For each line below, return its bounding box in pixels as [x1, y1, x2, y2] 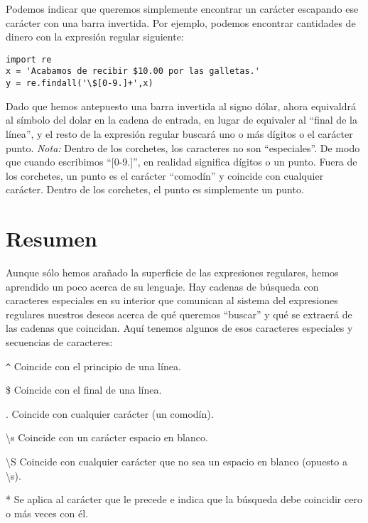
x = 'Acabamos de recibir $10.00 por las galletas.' [6, 66, 260, 77]
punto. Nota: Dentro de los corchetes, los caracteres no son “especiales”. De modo [6, 140, 360, 155]
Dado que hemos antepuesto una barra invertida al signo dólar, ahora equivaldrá [6, 98, 357, 113]
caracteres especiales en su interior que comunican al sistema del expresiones [6, 293, 338, 308]
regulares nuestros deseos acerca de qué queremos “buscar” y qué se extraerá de [6, 306, 352, 321]
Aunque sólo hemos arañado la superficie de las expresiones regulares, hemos [6, 265, 339, 280]
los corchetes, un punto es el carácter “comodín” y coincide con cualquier [6, 168, 324, 183]
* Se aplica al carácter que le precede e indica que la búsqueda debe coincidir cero [6, 492, 362, 507]
